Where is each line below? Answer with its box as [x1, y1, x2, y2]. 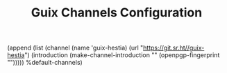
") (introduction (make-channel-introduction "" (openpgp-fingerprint [24, 51, 220, 59]
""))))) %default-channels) [7, 59, 83, 67]
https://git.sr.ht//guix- [143, 43, 205, 52]
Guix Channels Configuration [31, 5, 203, 21]
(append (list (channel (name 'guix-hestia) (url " [7, 43, 144, 52]
